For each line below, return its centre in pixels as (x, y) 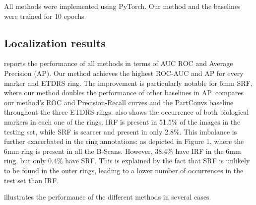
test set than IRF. (32, 180)
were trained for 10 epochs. (45, 16)
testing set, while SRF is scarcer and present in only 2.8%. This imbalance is (121, 131)
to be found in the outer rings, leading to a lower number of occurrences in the (124, 170)
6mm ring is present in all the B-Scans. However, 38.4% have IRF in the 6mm (123, 151)
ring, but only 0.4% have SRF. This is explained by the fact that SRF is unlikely (127, 161)
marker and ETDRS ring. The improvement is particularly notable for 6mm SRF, (128, 83)
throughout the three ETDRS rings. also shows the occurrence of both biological (127, 112)
